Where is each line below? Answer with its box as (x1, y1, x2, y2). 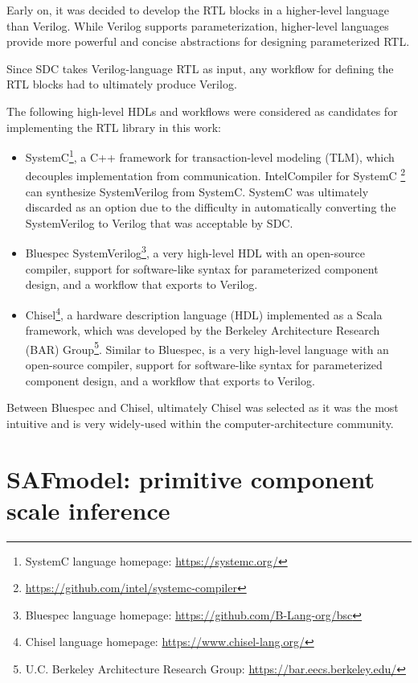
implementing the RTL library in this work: (6, 118, 221, 135)
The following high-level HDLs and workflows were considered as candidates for (6, 102, 398, 119)
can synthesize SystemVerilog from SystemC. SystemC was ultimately (25, 183, 369, 200)
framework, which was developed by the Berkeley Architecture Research (25, 322, 380, 339)
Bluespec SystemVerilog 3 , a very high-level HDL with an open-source (25, 242, 365, 261)
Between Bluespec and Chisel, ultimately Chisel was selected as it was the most (6, 399, 399, 416)
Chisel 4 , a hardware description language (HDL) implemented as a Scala (25, 303, 383, 323)
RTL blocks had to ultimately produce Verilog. (6, 76, 237, 93)
